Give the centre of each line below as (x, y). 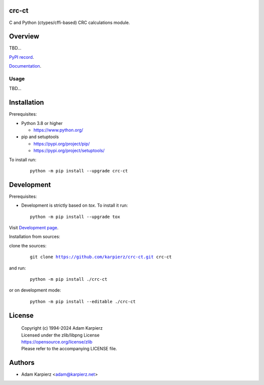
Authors (22, 363)
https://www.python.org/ (58, 130)
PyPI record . (22, 57)
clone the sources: (28, 245)
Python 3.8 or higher (42, 123)
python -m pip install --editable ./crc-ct (83, 301)
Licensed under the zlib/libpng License (60, 335)
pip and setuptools (40, 137)
